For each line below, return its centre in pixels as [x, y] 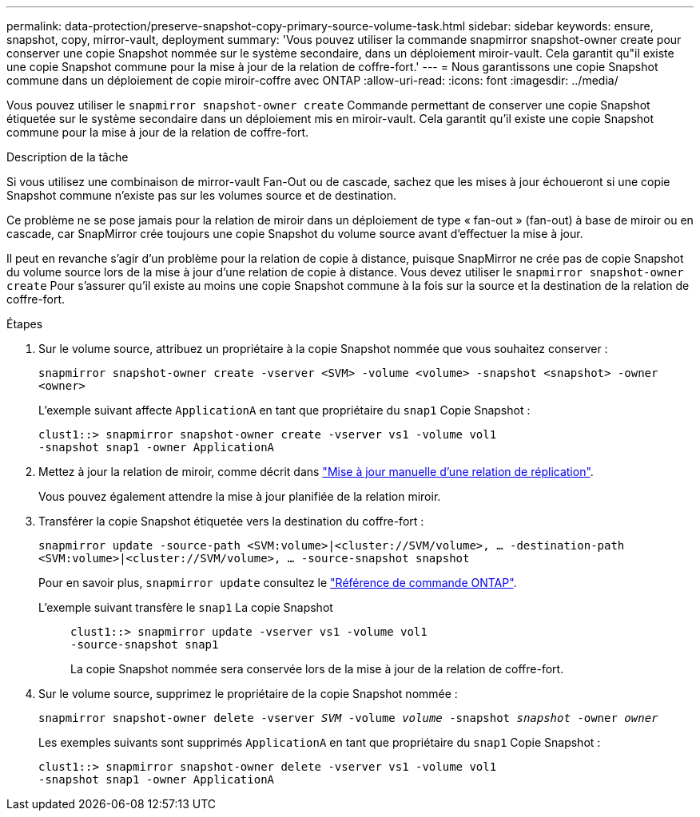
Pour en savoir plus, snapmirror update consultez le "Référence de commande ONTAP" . [278, 583]
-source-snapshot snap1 [145, 644]
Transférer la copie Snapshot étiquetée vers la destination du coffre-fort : [231, 521]
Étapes [25, 324]
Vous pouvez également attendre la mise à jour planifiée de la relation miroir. [240, 496]
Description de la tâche [68, 157]
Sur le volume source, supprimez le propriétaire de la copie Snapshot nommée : [248, 694]
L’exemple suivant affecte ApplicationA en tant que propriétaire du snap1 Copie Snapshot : [284, 410]
